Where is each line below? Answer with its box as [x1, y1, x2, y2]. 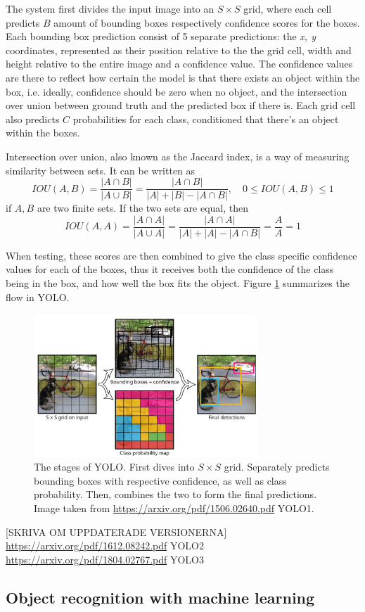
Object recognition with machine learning [6, 586, 315, 608]
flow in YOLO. [6, 289, 70, 304]
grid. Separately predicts [224, 459, 330, 474]
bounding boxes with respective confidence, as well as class [34, 473, 287, 487]
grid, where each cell [243, 1, 332, 15]
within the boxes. [6, 125, 80, 140]
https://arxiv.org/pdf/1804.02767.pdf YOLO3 [6, 552, 204, 566]
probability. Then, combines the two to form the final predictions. [34, 487, 317, 502]
